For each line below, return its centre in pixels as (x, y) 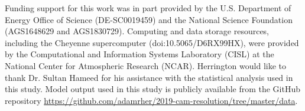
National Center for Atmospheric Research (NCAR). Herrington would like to (145, 65)
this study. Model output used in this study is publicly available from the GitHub (153, 89)
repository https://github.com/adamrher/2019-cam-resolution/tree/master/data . (151, 100)
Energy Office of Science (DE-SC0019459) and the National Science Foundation (149, 19)
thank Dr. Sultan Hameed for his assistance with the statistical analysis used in (149, 77)
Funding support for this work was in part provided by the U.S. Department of (148, 8)
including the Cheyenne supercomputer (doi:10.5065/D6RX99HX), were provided (152, 42)
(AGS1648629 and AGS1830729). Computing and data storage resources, (137, 31)
